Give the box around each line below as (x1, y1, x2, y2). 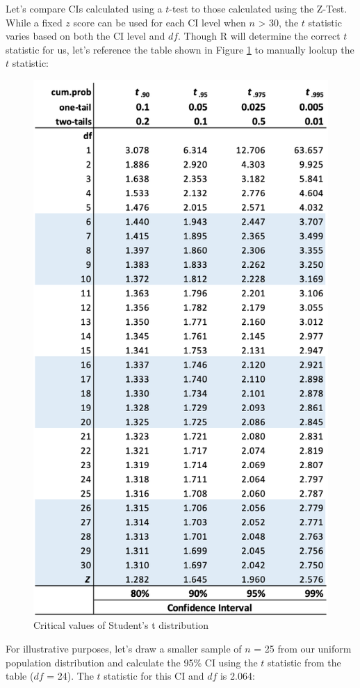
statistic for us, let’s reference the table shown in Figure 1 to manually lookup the (6, 42, 354, 56)
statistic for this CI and (104, 669, 204, 683)
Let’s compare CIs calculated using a (6, 1, 163, 15)
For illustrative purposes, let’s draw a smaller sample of (6, 641, 242, 655)
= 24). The (47, 669, 94, 683)
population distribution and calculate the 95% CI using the (6, 655, 258, 669)
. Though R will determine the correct (178, 29, 341, 43)
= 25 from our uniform (254, 641, 352, 655)
